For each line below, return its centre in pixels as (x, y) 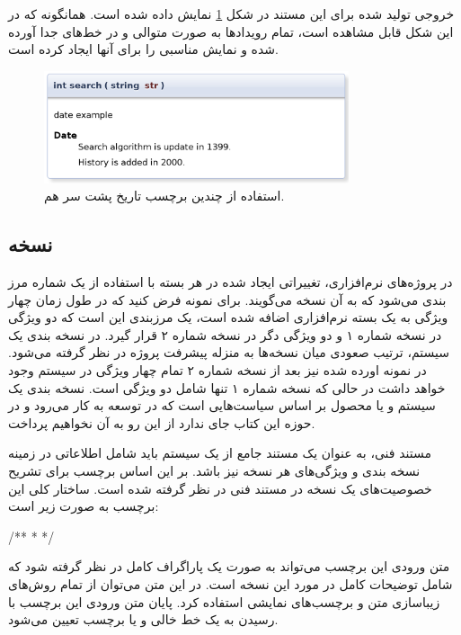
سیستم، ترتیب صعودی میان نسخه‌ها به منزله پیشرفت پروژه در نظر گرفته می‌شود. (229, 352)
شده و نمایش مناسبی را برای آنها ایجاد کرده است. (143, 49)
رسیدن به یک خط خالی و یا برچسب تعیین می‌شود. (143, 619)
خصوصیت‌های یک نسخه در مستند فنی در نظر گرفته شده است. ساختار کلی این (220, 488)
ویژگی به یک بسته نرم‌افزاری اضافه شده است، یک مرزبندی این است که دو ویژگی (228, 317)
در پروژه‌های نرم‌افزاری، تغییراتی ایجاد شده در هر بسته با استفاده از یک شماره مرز (230, 282)
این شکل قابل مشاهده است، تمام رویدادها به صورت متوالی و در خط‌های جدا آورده (231, 31)
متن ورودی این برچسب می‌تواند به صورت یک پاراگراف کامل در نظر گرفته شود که (229, 566)
